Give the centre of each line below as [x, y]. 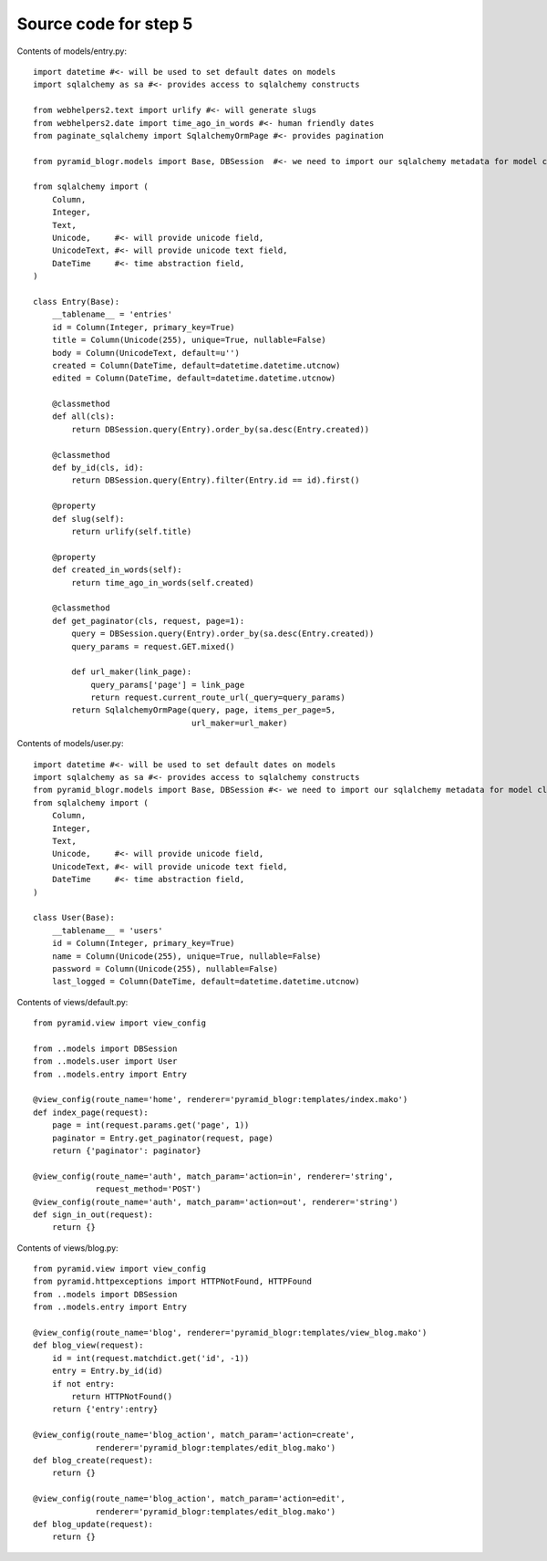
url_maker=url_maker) [240, 723]
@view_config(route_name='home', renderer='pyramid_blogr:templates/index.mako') [221, 1100]
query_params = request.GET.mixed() [154, 646]
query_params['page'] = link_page [168, 685]
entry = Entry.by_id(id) [107, 1371]
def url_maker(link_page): [132, 672]
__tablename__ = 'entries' [112, 314]
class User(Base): [74, 918]
